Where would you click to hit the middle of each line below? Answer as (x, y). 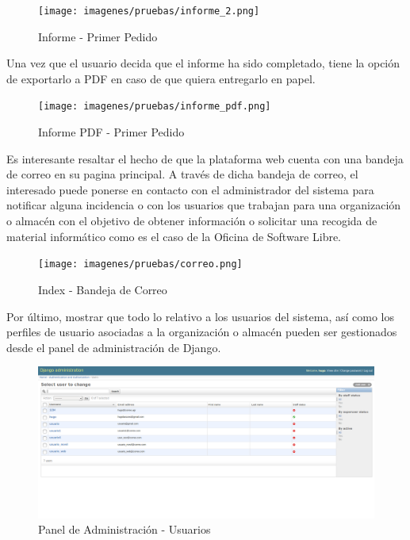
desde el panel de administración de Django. (114, 347)
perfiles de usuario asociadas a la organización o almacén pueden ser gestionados (202, 332)
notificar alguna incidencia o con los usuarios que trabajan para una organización (204, 205)
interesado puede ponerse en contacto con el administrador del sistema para (190, 189)
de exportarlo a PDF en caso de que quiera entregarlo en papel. (161, 78)
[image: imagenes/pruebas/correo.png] (140, 264)
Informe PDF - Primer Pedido (111, 132)
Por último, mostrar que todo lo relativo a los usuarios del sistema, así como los (201, 316)
